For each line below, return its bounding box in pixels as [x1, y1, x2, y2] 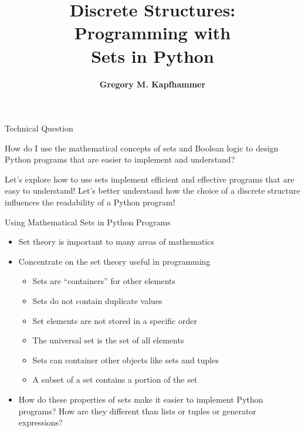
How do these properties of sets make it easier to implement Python [18, 393, 263, 405]
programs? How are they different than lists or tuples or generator [18, 404, 256, 417]
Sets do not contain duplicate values [32, 295, 162, 307]
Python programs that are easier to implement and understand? [5, 153, 235, 166]
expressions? [18, 416, 63, 428]
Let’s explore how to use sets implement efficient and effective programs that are [5, 173, 294, 185]
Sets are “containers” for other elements [32, 275, 175, 287]
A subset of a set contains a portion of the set [32, 373, 198, 386]
